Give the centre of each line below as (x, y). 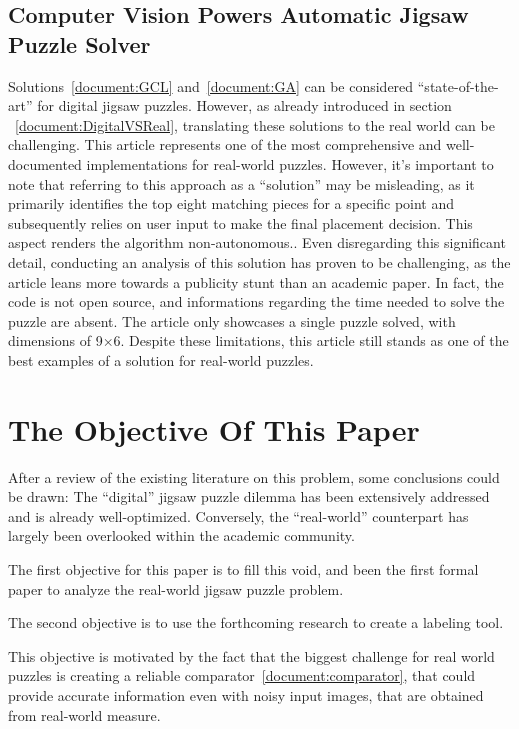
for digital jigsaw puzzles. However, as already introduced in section (244, 105)
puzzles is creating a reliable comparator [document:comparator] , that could (242, 675)
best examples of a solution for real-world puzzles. (161, 359)
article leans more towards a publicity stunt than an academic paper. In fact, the (256, 281)
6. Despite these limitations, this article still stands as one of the (311, 340)
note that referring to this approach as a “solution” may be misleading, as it (241, 183)
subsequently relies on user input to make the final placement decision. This (240, 222)
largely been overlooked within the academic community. (181, 535)
